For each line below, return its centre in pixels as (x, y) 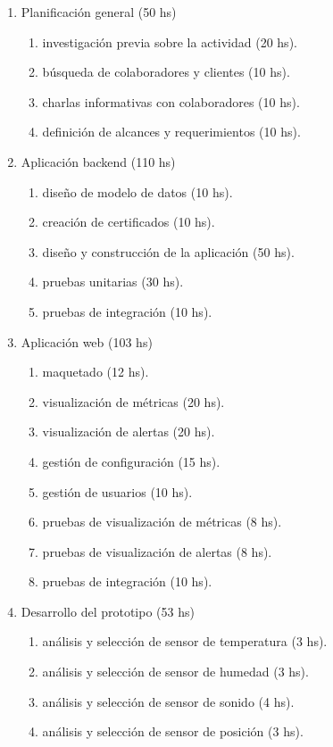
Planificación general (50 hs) (99, 12)
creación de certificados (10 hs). (129, 222)
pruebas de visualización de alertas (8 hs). (157, 551)
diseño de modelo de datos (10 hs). (137, 191)
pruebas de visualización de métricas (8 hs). (162, 522)
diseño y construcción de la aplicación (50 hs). (168, 251)
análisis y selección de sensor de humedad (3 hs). (175, 672)
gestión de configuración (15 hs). (131, 461)
